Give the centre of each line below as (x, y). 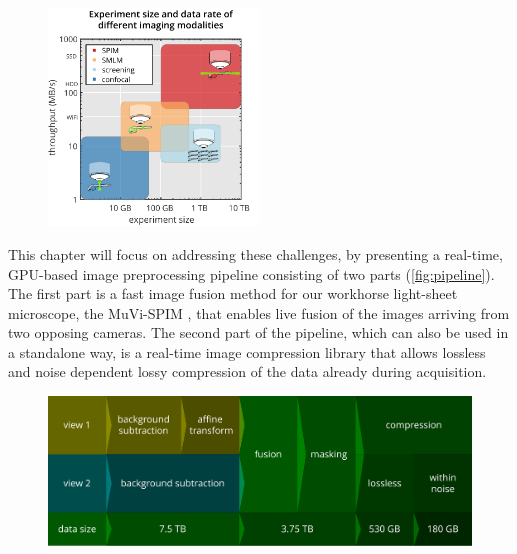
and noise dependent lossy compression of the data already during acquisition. (247, 371)
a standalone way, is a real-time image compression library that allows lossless (247, 351)
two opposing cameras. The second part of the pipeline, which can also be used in (258, 332)
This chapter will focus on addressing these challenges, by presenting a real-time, (255, 253)
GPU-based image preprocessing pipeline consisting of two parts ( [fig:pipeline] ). (251, 273)
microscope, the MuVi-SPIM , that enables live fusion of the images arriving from (259, 312)
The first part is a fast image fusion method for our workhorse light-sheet (233, 293)
